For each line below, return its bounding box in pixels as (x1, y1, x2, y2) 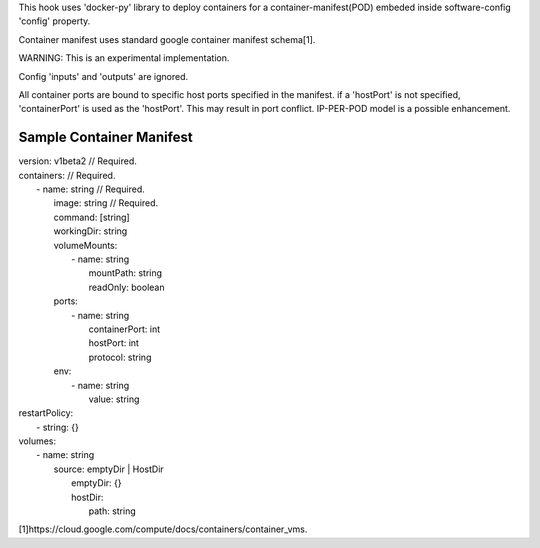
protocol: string (88, 351, 152, 363)
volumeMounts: (53, 239, 118, 251)
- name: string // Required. (36, 183, 145, 195)
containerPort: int (88, 323, 161, 335)
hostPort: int (88, 337, 140, 349)
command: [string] (53, 211, 130, 223)
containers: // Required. (18, 169, 116, 181)
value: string (88, 393, 140, 405)
